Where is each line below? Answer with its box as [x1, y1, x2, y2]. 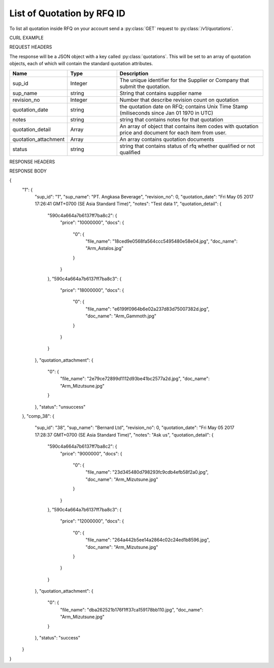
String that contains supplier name [119, 90, 202, 97]
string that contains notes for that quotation [119, 116, 223, 123]
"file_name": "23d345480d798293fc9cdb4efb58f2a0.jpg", [85, 469, 209, 475]
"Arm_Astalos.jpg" [85, 245, 124, 251]
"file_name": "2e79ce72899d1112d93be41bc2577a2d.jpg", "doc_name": [60, 375, 210, 382]
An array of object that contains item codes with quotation [119, 123, 259, 130]
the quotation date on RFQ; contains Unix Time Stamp [119, 103, 248, 110]
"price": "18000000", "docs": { [60, 287, 124, 293]
